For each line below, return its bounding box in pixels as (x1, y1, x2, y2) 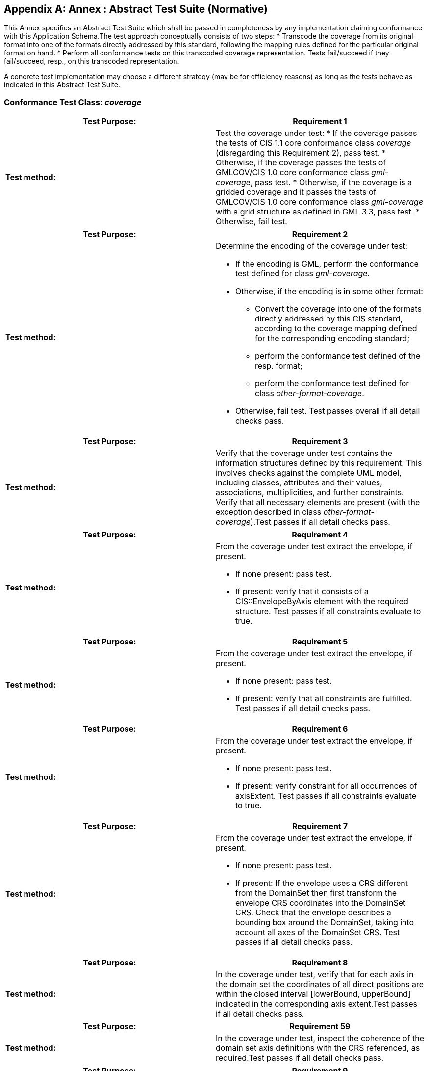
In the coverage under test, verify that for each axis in (216, 969, 414, 980)
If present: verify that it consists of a (235, 587, 369, 597)
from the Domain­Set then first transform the (235, 888, 397, 898)
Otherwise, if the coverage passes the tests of (216, 158, 386, 168)
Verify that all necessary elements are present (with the (216, 497, 420, 508)
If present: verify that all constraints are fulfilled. (235, 694, 412, 704)
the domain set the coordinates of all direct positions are (216, 979, 424, 990)
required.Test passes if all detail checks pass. (216, 1053, 384, 1063)
